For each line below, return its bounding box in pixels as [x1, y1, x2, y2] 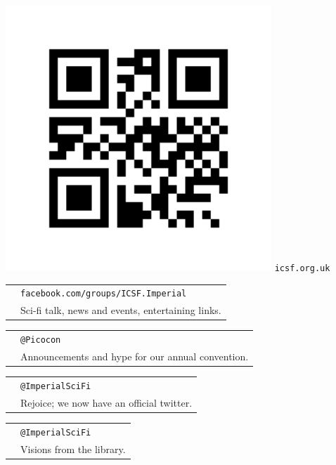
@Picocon [20, 335, 61, 346]
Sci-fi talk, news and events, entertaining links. [20, 303, 221, 317]
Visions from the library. [20, 441, 126, 456]
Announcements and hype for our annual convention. [20, 349, 249, 364]
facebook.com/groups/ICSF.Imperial [20, 289, 187, 299]
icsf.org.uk [274, 263, 330, 273]
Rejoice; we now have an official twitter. [20, 395, 193, 410]
